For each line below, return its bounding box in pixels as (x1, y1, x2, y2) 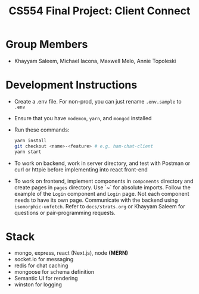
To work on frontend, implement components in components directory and (14, 177, 194, 184)
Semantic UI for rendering (14, 275, 78, 282)
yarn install (14, 137, 47, 143)
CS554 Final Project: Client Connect (8, 4, 191, 18)
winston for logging (14, 281, 62, 288)
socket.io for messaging (14, 256, 74, 263)
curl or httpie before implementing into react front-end (14, 165, 148, 173)
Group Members (5, 37, 88, 51)
